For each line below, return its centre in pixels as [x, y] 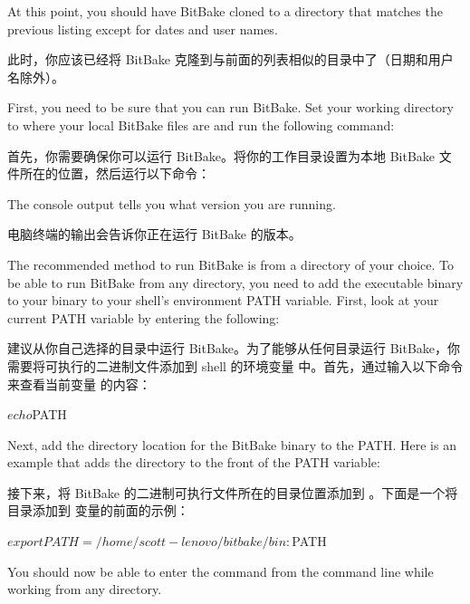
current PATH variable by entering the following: [144, 317]
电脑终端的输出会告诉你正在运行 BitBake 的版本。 [154, 234]
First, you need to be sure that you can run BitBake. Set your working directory [230, 107]
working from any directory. [85, 589]
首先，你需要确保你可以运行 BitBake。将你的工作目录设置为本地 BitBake [221, 155]
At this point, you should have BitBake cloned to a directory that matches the [225, 11]
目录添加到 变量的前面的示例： [98, 510]
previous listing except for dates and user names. [143, 29]
